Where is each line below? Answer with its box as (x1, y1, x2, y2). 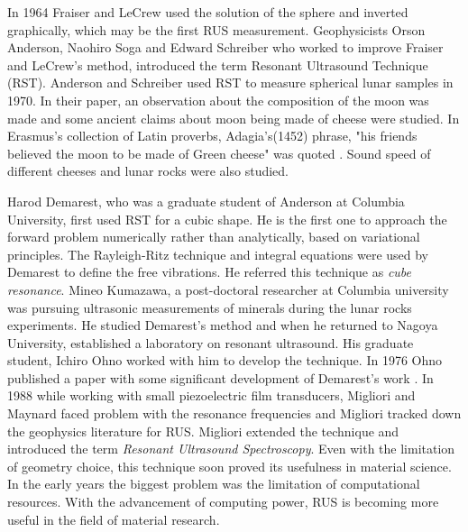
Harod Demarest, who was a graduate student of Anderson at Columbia (7, 191, 405, 210)
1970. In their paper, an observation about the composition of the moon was (7, 90, 429, 109)
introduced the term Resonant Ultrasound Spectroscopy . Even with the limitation (7, 439, 455, 458)
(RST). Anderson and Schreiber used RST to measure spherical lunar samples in (7, 73, 454, 92)
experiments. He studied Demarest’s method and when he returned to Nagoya (7, 316, 438, 335)
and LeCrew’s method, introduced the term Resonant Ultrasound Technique (7, 55, 428, 74)
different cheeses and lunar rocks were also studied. (7, 161, 289, 180)
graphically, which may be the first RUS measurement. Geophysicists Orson (7, 20, 426, 39)
